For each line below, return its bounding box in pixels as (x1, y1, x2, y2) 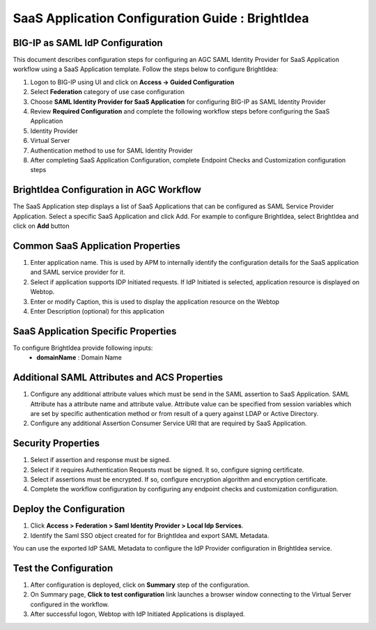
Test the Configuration (13, 562, 113, 574)
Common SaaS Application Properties (13, 240, 181, 252)
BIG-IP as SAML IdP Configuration (13, 37, 163, 49)
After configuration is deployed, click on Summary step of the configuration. (30, 581, 250, 589)
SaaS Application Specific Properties (13, 325, 177, 337)
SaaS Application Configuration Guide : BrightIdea (13, 10, 309, 26)
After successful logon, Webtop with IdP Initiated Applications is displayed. (30, 610, 245, 618)
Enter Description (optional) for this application (30, 307, 165, 315)
